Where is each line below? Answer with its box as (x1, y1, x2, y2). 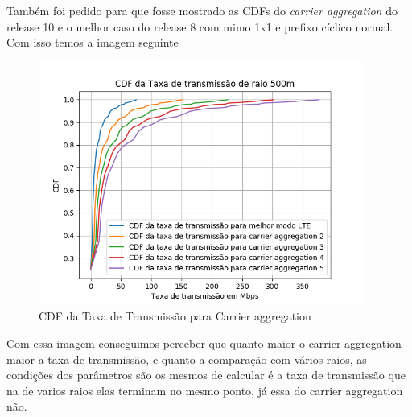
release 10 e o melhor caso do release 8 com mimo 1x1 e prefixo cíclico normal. (6, 18, 393, 35)
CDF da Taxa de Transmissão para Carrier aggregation (39, 308, 311, 324)
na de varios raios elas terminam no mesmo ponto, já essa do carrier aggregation (6, 382, 403, 398)
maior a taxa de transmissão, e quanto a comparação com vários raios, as (6, 350, 367, 367)
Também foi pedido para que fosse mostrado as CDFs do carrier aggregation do (6, 2, 398, 19)
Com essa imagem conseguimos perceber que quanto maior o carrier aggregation (6, 335, 402, 352)
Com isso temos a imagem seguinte (6, 34, 179, 51)
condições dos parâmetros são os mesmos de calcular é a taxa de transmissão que (6, 366, 406, 383)
